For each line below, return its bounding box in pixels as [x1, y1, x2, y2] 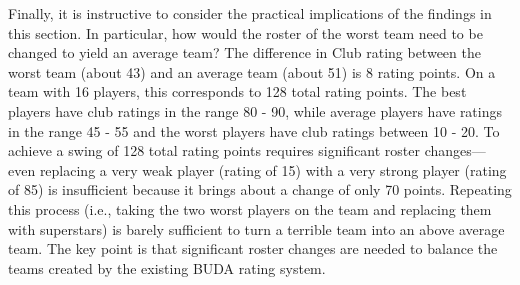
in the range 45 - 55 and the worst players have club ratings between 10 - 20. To [8, 120, 500, 141]
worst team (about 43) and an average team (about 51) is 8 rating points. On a [8, 61, 496, 82]
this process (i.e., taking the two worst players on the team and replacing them [8, 198, 492, 219]
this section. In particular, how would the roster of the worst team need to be [8, 22, 483, 43]
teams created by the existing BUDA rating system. [8, 257, 326, 278]
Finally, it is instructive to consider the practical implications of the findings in [8, 3, 492, 23]
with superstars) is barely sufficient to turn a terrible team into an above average [8, 218, 505, 239]
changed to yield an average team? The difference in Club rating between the [8, 42, 481, 63]
